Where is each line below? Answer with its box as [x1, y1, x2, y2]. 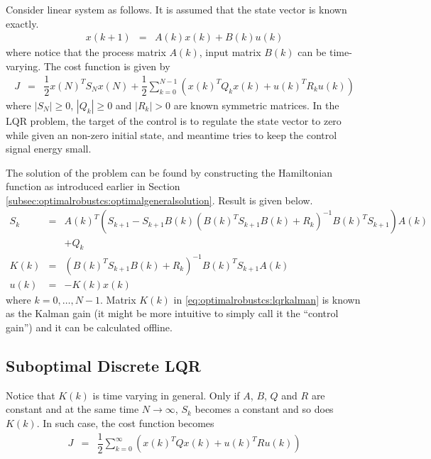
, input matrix [199, 45, 261, 60]
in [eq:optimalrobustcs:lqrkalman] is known [173, 292, 361, 306]
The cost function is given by [43, 58, 170, 73]
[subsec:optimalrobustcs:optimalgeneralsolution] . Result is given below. [6, 192, 313, 207]
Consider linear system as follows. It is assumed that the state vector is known [6, 2, 347, 16]
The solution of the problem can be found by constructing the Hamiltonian [6, 165, 332, 179]
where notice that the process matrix [6, 45, 166, 60]
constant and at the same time [6, 402, 139, 416]
